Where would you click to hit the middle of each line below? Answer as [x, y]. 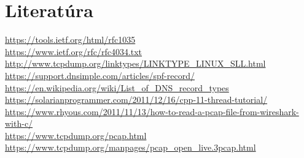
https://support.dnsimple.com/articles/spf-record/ [100, 75]
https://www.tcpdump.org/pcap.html [76, 135]
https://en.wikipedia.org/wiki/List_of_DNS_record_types [117, 87]
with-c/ [19, 123]
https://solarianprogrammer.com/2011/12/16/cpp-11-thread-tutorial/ [136, 100]
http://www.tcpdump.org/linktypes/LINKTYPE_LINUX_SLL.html [135, 63]
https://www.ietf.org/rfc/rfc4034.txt [74, 51]
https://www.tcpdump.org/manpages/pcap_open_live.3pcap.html [131, 147]
